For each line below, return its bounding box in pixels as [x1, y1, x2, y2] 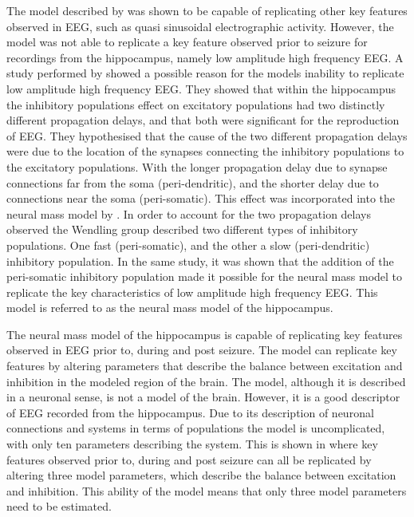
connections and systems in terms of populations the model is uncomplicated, [6, 420, 385, 436]
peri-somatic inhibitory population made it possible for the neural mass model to [6, 268, 403, 285]
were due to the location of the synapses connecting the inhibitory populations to [6, 143, 404, 160]
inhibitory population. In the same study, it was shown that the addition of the [6, 252, 394, 269]
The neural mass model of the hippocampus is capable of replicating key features [6, 326, 403, 342]
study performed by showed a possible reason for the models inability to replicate [6, 65, 404, 81]
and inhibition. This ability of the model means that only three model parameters [6, 482, 407, 499]
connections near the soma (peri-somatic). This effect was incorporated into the [6, 190, 395, 207]
